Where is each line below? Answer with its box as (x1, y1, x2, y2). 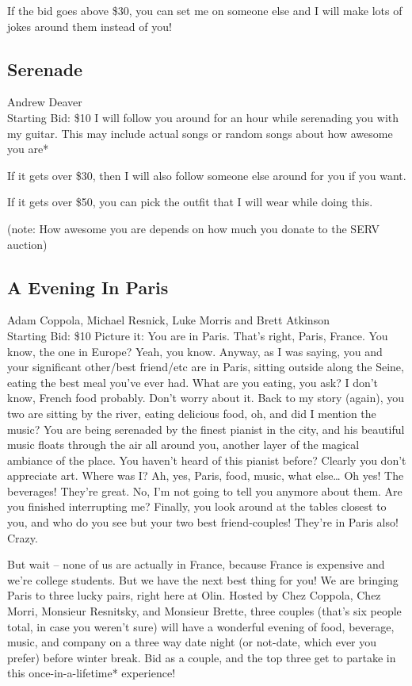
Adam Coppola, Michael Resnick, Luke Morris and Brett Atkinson (7, 312, 330, 328)
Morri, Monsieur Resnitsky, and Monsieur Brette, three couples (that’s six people (7, 603, 402, 619)
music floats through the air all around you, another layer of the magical (7, 436, 360, 453)
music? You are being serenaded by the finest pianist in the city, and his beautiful (7, 420, 405, 437)
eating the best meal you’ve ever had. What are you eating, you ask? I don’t (7, 374, 379, 390)
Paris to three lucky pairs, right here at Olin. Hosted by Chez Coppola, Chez (7, 587, 381, 604)
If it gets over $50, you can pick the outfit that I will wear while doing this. (7, 194, 373, 210)
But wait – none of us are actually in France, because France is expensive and (7, 556, 385, 573)
